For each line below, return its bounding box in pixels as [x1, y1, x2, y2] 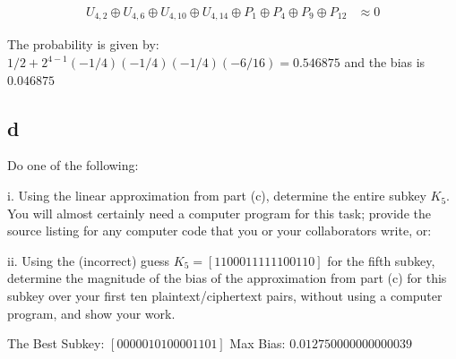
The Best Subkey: [7, 334, 105, 353]
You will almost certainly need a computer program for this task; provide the [7, 203, 431, 222]
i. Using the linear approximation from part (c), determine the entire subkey [7, 186, 426, 205]
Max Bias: [229, 334, 286, 353]
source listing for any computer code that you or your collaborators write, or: [7, 221, 432, 240]
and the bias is [344, 53, 426, 72]
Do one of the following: [7, 156, 139, 175]
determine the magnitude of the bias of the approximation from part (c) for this [7, 269, 447, 287]
